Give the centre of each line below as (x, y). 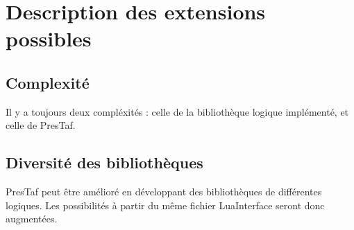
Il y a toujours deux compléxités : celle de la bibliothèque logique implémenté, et (177, 111)
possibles (49, 38)
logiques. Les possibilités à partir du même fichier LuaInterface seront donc (165, 205)
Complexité (48, 82)
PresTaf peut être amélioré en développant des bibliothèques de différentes (164, 192)
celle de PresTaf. (41, 125)
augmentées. (32, 219)
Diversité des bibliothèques (104, 162)
